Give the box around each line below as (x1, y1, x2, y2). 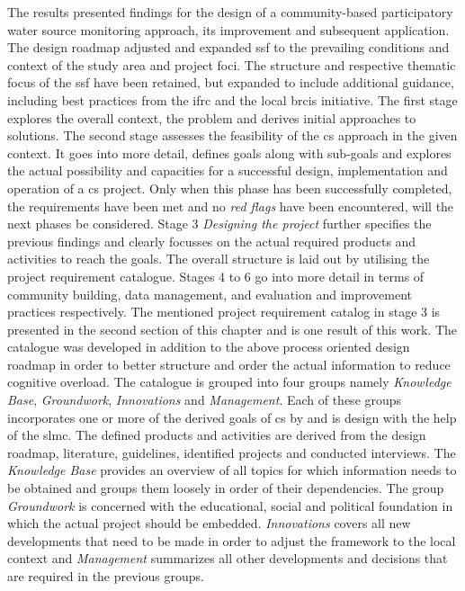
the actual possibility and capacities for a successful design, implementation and (7, 161, 448, 180)
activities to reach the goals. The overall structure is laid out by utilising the (7, 249, 430, 268)
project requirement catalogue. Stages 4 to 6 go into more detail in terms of (7, 266, 425, 285)
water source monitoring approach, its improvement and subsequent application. (7, 20, 450, 39)
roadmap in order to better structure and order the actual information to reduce (7, 354, 451, 373)
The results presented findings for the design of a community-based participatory (7, 3, 453, 21)
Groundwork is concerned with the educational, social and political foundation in (7, 496, 453, 515)
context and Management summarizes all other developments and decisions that (7, 549, 448, 568)
